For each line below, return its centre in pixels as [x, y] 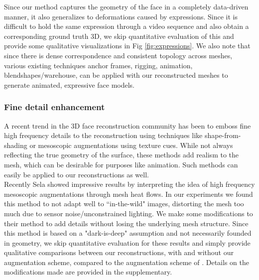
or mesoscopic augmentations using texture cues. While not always [131, 145]
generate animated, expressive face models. [69, 84]
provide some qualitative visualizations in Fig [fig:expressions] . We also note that [127, 46]
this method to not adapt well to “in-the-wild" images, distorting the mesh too [124, 204]
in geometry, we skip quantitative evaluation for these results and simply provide [127, 242]
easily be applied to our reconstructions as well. [76, 174]
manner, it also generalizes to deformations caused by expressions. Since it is [121, 16]
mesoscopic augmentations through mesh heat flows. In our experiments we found [129, 194]
